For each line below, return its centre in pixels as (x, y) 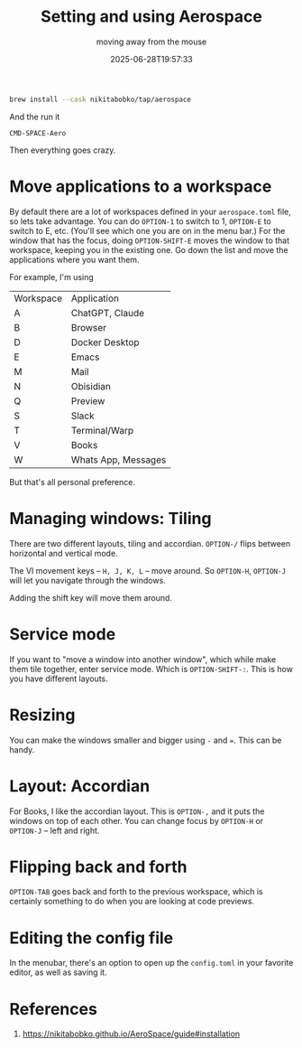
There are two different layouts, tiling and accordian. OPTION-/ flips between (150, 543)
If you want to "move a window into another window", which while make (143, 659)
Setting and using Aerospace (151, 17)
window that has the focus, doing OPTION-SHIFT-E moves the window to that (150, 240)
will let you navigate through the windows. (88, 580)
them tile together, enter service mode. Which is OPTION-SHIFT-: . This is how (151, 669)
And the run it (35, 117)
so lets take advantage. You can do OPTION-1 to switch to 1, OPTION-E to (141, 221)
